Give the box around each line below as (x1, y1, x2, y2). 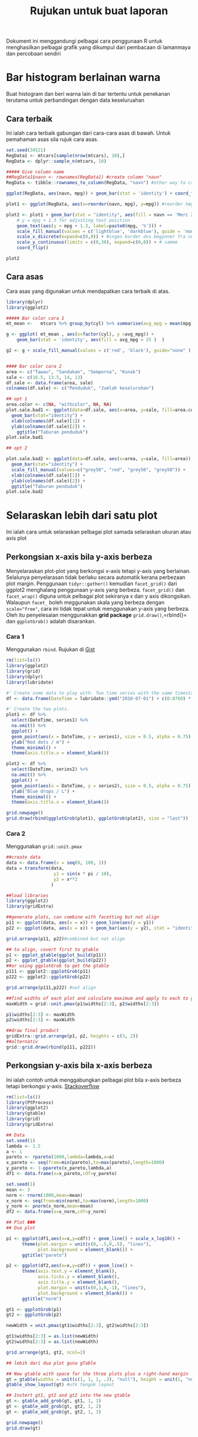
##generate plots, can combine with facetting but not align (6, 914, 160, 920)
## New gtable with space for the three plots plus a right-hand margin (6, 1371, 189, 1377)
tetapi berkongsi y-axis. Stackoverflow (6, 1082, 100, 1089)
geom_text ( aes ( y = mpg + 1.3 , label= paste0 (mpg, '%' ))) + (16, 223, 162, 229)
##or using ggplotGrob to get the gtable (6, 963, 110, 969)
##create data (6, 855, 41, 860)
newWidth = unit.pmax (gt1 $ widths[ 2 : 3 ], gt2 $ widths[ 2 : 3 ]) (6, 1323, 149, 1329)
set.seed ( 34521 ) (6, 147, 46, 153)
